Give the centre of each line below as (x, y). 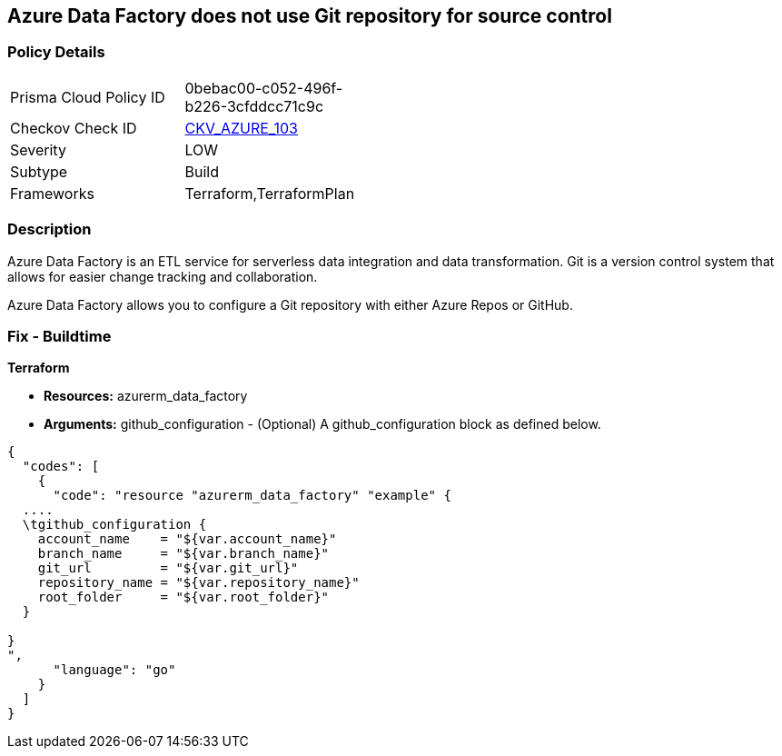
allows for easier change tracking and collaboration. (163, 276)
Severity (38, 149)
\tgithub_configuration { (114, 525)
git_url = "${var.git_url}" (168, 568)
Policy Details (56, 52)
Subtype (39, 171)
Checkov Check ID (74, 128)
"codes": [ (61, 467)
